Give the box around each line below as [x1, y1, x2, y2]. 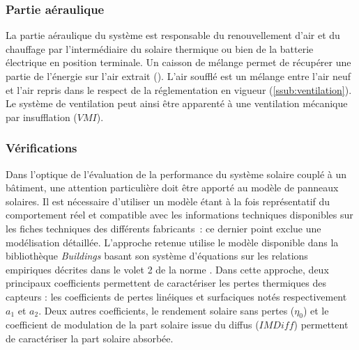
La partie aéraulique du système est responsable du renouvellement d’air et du [6, 28, 340, 42]
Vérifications [6, 139, 77, 157]
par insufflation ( [6, 109, 77, 124]
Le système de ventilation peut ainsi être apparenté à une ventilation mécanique [6, 96, 348, 111]
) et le [303, 303, 329, 317]
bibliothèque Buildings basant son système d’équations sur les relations [6, 248, 308, 263]
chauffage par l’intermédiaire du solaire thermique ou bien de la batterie [6, 41, 314, 56]
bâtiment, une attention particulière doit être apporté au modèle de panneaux [6, 180, 339, 195]
